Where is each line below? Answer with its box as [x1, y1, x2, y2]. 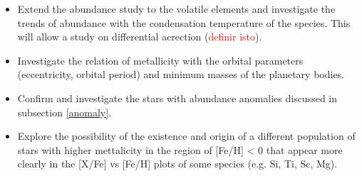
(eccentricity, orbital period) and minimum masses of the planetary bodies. [17, 67, 345, 82]
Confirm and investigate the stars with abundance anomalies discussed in [17, 90, 338, 105]
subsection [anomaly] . [17, 104, 112, 119]
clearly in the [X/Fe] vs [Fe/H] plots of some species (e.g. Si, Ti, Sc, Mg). [17, 156, 338, 171]
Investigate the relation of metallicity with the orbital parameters [17, 53, 304, 67]
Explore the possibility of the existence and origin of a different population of [17, 128, 356, 143]
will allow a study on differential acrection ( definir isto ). [17, 29, 262, 44]
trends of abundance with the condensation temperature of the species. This [17, 15, 351, 30]
